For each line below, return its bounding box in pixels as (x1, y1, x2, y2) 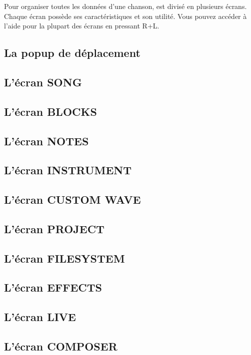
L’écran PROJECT (4, 221, 104, 236)
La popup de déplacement (4, 45, 140, 60)
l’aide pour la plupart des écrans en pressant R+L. (4, 20, 159, 31)
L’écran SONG (4, 74, 82, 89)
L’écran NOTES (4, 133, 89, 148)
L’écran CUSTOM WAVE (4, 192, 141, 207)
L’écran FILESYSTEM (4, 250, 125, 266)
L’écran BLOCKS (4, 103, 97, 119)
